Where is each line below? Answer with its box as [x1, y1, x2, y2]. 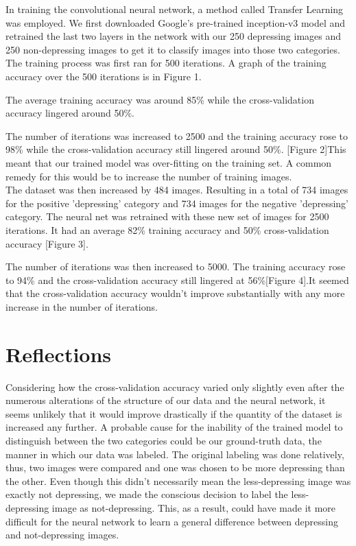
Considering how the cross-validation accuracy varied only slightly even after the [5, 379, 344, 394]
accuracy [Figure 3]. [5, 236, 88, 250]
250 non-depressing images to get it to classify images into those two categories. [5, 42, 340, 56]
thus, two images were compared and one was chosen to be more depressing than [5, 460, 345, 475]
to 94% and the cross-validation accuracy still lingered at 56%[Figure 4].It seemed [5, 272, 349, 287]
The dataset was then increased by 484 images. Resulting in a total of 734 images [5, 182, 348, 197]
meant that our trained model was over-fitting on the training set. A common [5, 155, 332, 169]
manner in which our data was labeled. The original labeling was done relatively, [5, 447, 344, 461]
